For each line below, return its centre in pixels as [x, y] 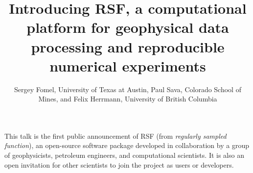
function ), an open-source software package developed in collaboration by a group [127, 145]
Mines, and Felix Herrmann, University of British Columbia [128, 99]
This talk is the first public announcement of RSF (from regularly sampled [115, 136]
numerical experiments [128, 65]
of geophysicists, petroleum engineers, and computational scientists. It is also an [124, 155]
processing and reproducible [128, 46]
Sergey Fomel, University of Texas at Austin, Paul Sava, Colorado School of [128, 89]
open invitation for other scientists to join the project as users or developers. [119, 164]
